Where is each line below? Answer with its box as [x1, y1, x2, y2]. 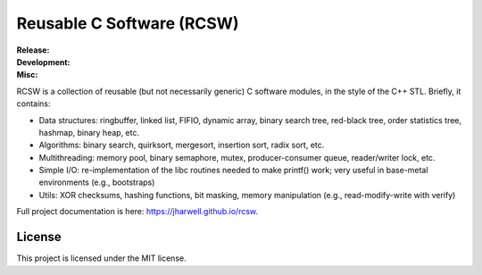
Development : [16, 56, 71, 67]
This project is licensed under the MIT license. [16, 253, 187, 263]
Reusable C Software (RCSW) [16, 13, 239, 33]
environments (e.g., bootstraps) [38, 177, 155, 187]
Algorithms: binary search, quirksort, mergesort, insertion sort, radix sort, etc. [38, 139, 325, 151]
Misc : [16, 70, 38, 80]
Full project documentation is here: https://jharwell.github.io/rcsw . [16, 206, 259, 217]
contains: [16, 98, 51, 109]
